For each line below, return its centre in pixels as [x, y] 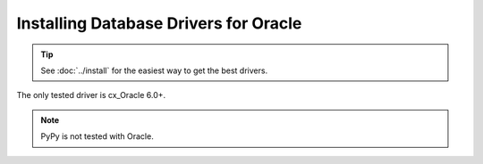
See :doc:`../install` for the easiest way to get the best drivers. [154, 70]
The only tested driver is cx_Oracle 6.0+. [91, 95]
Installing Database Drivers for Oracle [159, 23]
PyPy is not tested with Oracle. [97, 136]
